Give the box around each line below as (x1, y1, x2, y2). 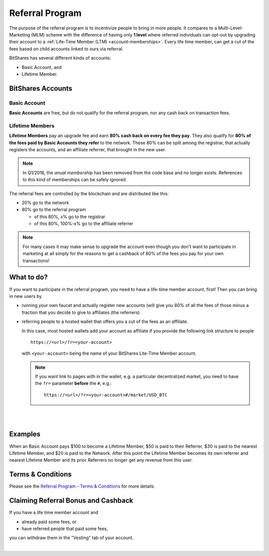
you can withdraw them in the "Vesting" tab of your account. (9, 535, 134, 541)
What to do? (9, 273, 48, 281)
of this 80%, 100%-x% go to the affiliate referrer (34, 221, 134, 227)
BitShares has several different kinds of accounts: (9, 55, 112, 61)
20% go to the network (21, 200, 69, 206)
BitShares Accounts (9, 84, 72, 92)
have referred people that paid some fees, (21, 526, 108, 532)
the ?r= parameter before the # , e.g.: (35, 380, 112, 386)
